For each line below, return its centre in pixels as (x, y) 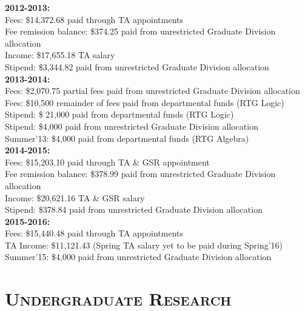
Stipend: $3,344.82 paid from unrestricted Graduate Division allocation (137, 66)
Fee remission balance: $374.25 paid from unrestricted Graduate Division (140, 31)
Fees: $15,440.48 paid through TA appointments (94, 233)
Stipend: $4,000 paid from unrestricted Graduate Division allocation (132, 126)
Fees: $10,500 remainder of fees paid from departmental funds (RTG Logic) (145, 102)
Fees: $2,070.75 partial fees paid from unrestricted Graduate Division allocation (152, 91)
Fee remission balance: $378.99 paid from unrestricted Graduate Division (140, 174)
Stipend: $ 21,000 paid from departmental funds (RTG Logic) (119, 114)
